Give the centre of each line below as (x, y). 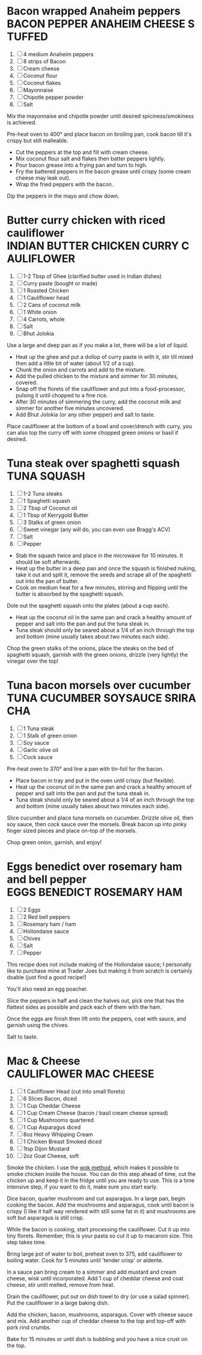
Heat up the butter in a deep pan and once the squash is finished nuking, (106, 568)
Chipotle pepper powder (53, 97)
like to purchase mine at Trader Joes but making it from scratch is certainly (100, 971)
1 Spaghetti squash (47, 501)
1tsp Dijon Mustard (46, 1148)
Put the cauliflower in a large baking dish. (58, 1303)
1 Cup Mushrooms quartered (59, 1120)
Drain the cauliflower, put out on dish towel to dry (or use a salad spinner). (99, 1296)
